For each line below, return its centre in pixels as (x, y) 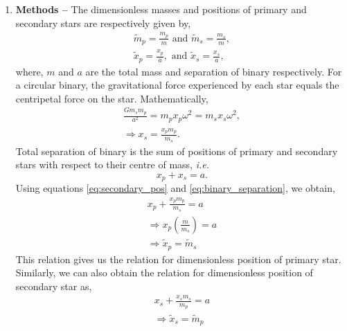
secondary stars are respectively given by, (103, 23)
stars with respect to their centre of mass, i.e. (113, 164)
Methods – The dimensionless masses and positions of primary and (161, 9)
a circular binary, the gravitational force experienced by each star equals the (177, 85)
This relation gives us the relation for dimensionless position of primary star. (178, 259)
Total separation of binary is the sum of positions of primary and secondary (177, 151)
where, (29, 71)
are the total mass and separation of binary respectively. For (214, 71)
